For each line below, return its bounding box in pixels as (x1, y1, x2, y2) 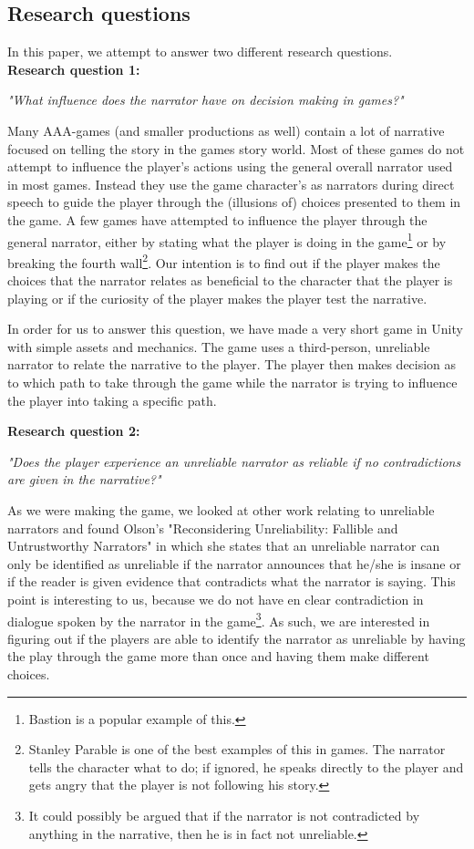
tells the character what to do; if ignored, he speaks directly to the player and (28, 757, 464, 776)
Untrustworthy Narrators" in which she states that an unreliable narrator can (7, 536, 440, 555)
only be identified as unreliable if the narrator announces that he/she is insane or (7, 554, 461, 573)
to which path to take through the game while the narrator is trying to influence (7, 373, 458, 392)
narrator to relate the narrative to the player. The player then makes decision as (7, 355, 457, 374)
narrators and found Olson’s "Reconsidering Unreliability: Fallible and (7, 518, 398, 537)
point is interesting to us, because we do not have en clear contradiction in (7, 589, 424, 608)
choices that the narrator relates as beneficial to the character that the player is (7, 271, 453, 290)
